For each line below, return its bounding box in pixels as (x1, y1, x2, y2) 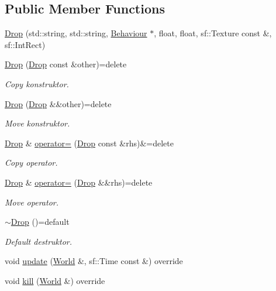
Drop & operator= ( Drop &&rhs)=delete (5, 176, 153, 188)
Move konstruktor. (5, 117, 70, 129)
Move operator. (5, 196, 58, 208)
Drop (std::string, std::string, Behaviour (5, 27, 147, 39)
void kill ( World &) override (5, 274, 105, 286)
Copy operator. (5, 156, 58, 169)
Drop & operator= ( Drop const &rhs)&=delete (5, 136, 174, 149)
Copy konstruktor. (5, 77, 69, 90)
